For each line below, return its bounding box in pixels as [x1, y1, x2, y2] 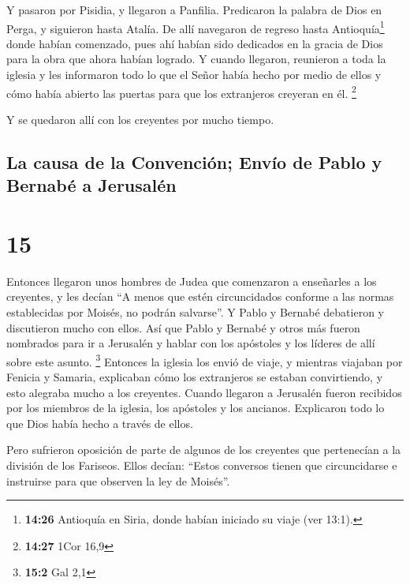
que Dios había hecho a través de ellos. [6, 414, 193, 431]
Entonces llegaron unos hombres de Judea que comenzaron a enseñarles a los [6, 272, 377, 289]
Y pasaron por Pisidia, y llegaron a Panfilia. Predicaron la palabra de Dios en [6, 2, 382, 17]
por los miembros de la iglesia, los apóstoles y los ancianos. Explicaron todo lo [6, 399, 385, 416]
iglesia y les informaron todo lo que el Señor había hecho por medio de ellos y [6, 66, 382, 83]
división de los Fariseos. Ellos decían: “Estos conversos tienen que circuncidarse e [6, 456, 397, 473]
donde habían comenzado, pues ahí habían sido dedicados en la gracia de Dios [6, 35, 383, 51]
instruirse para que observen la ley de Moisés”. [6, 472, 230, 489]
